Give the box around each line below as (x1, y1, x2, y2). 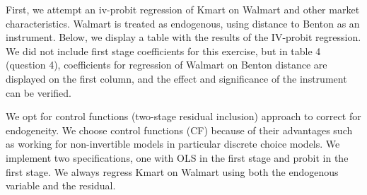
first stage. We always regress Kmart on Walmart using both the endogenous (6, 164, 339, 179)
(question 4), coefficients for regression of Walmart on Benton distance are (6, 57, 327, 72)
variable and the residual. (6, 178, 116, 193)
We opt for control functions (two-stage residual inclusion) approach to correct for (6, 109, 361, 124)
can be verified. (6, 85, 71, 100)
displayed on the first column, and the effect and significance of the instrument (6, 71, 347, 85)
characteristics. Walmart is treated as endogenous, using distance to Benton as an (6, 16, 360, 30)
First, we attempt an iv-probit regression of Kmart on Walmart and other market (6, 2, 360, 16)
